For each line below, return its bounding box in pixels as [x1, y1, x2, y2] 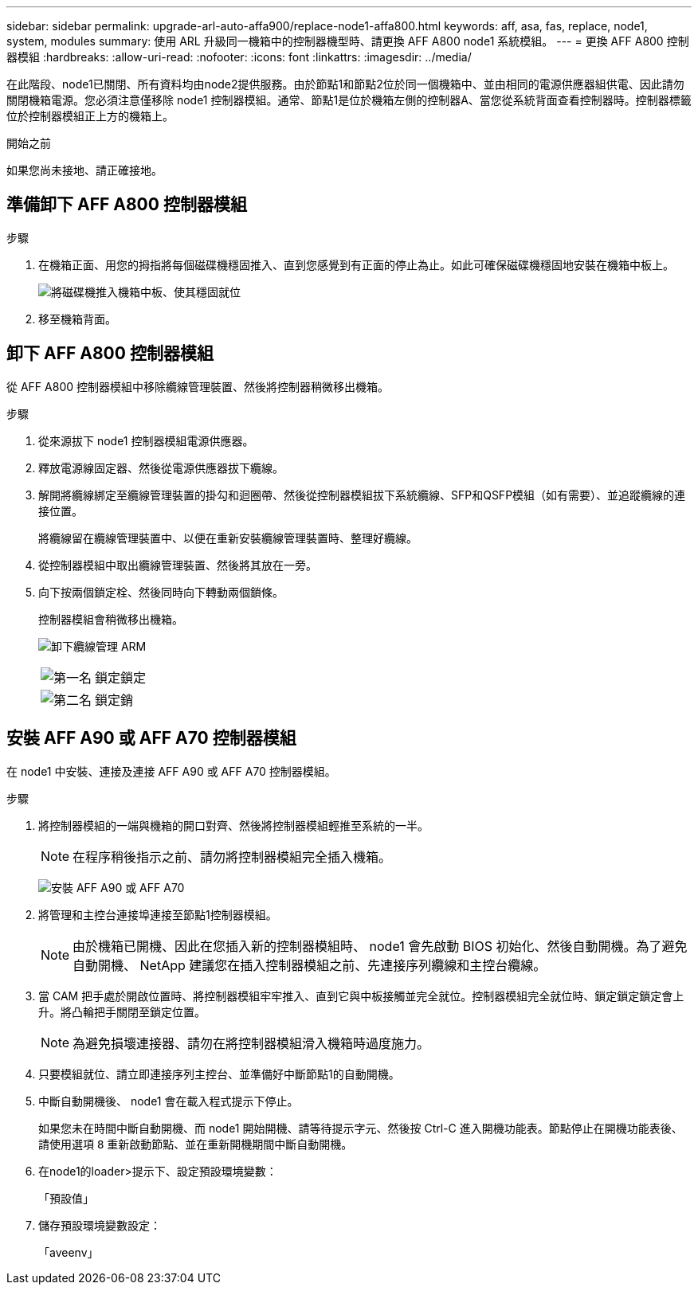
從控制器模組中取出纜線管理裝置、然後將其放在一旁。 [38, 557, 317, 572]
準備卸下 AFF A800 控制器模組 [6, 194, 247, 215]
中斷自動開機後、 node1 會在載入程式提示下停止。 [38, 1093, 299, 1108]
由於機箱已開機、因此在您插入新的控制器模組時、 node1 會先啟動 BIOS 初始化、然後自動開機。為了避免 [73, 937, 688, 954]
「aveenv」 [38, 1245, 99, 1259]
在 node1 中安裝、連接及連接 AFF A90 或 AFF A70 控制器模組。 [6, 764, 336, 778]
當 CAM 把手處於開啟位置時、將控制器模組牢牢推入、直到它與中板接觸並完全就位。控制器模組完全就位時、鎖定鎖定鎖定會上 [38, 988, 684, 1003]
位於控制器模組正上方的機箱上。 [6, 109, 174, 123]
